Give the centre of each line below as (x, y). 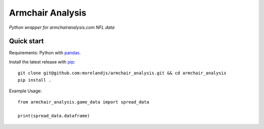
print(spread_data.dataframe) (54, 116)
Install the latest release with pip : (42, 62)
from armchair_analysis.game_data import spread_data (83, 102)
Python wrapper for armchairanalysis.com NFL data (62, 27)
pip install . (34, 80)
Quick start (26, 41)
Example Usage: (25, 91)
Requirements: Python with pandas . (45, 53)
